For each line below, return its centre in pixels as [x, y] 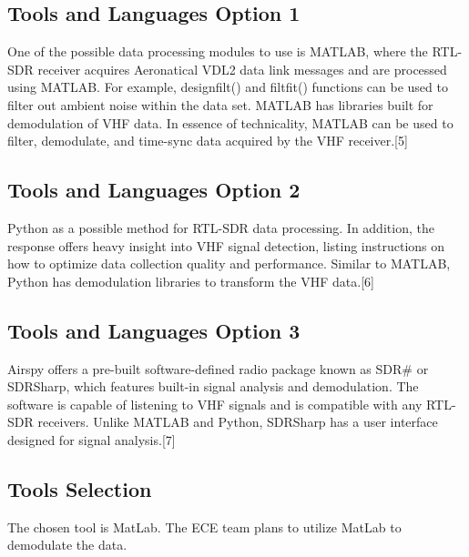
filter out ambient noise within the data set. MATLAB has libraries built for [220, 104]
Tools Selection [80, 488]
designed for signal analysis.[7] [92, 439]
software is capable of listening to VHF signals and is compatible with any [215, 404]
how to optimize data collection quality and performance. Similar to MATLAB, [229, 263]
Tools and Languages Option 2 [154, 190]
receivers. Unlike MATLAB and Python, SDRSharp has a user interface [238, 422]
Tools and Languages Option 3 [154, 330]
